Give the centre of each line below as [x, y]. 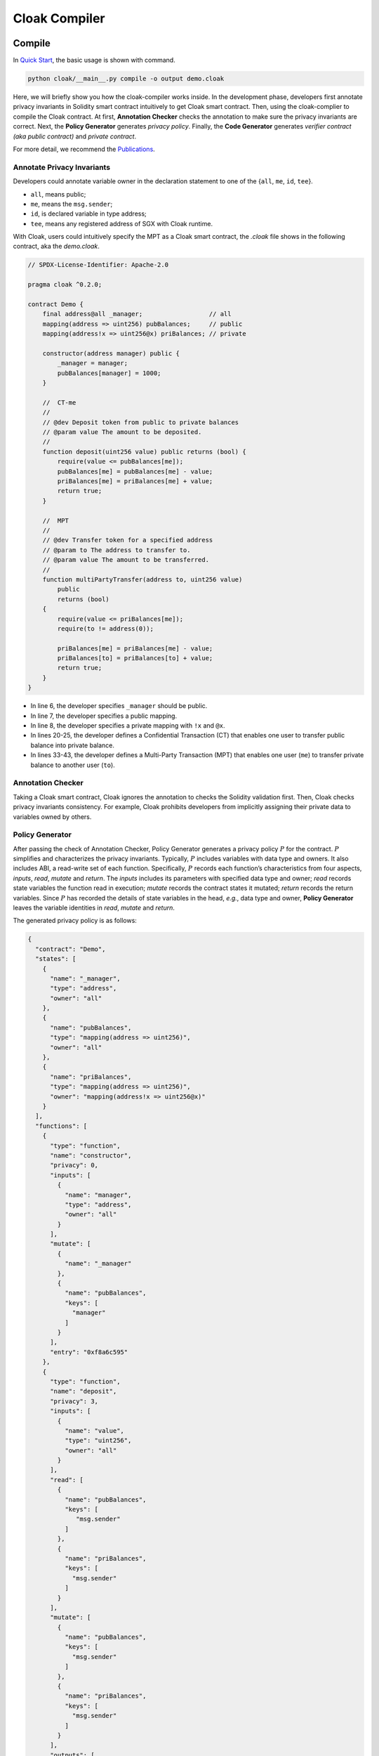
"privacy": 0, [74, 1165]
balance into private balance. [73, 745]
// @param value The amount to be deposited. [122, 432]
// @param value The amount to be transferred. [126, 560]
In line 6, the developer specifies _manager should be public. [119, 706]
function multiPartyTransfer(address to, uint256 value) [142, 579]
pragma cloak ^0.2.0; [65, 285]
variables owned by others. [52, 817]
